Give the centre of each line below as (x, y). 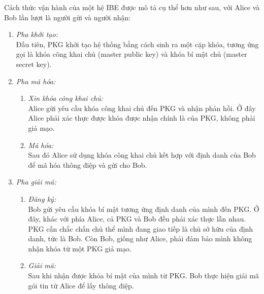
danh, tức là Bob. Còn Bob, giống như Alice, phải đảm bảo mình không (140, 238)
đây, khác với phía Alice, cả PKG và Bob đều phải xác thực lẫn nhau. (137, 219)
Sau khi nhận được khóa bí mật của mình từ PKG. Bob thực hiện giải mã (143, 275)
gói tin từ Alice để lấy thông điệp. (81, 285)
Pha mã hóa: (36, 81)
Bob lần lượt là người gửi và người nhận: (68, 17)
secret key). (34, 64)
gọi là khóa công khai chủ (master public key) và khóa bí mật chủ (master (131, 54)
